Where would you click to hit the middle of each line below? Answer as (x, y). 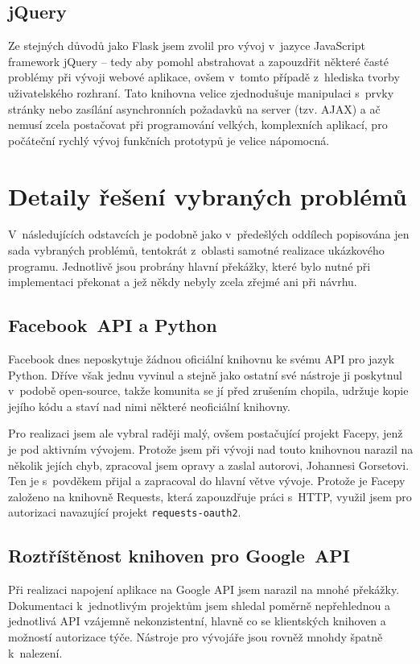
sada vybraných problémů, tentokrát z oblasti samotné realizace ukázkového (196, 250)
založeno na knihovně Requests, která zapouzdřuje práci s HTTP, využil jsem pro (210, 496)
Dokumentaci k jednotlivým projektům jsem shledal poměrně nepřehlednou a (199, 605)
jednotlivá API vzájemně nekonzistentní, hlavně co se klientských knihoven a (197, 621)
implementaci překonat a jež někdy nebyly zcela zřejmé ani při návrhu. (183, 282)
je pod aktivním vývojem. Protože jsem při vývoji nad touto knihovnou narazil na (211, 449)
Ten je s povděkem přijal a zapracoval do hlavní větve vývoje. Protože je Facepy (207, 481)
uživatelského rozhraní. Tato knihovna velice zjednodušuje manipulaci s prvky (201, 92)
